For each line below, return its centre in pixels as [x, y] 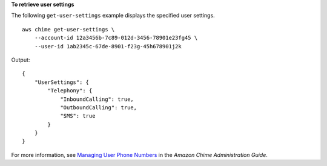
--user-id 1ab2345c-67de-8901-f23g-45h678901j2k [108, 46]
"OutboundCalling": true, [99, 107]
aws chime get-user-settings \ [68, 29]
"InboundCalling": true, [97, 99]
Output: [21, 60]
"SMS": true [78, 116]
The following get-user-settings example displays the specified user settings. [113, 16]
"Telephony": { [70, 91]
